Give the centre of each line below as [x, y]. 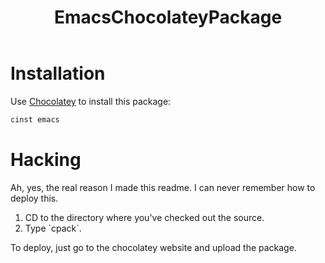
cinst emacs [35, 119]
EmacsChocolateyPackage [168, 17]
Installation [58, 73]
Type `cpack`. [53, 228]
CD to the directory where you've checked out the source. [144, 217]
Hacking [46, 160]
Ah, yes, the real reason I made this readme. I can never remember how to [163, 187]
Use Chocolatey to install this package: [91, 101]
